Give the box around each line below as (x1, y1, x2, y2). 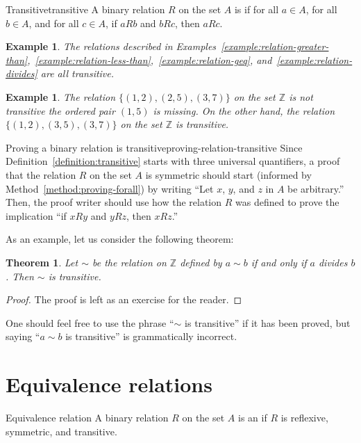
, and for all (28, 15, 79, 30)
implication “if (6, 208, 67, 223)
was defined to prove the (235, 195, 339, 209)
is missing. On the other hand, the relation (153, 103, 335, 118)
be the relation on (92, 255, 167, 269)
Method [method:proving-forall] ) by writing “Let (6, 181, 214, 195)
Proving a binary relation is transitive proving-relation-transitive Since (6, 140, 303, 154)
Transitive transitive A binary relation (6, 2, 165, 16)
